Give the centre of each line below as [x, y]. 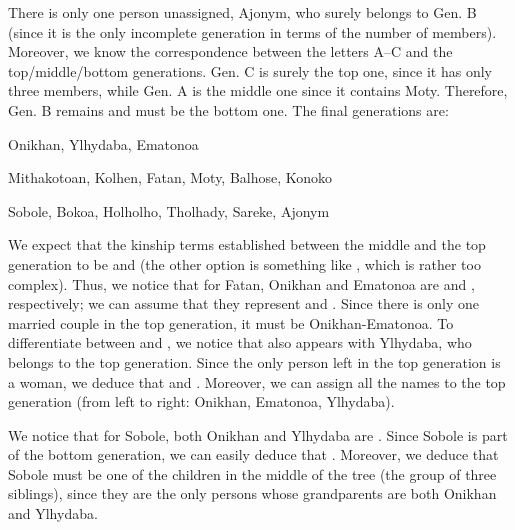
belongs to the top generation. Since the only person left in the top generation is [254, 361]
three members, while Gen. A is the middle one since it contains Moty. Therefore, [258, 90]
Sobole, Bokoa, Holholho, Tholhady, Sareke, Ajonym [169, 210]
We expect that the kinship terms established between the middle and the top [247, 244]
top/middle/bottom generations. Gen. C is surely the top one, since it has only [250, 70]
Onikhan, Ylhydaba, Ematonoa [103, 143]
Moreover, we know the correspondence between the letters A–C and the [230, 51]
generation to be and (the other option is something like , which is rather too [244, 263]
